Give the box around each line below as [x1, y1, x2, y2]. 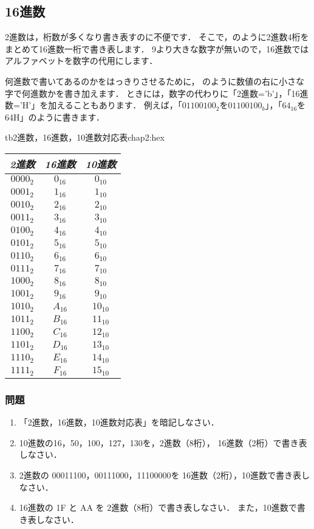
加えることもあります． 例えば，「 [48, 99, 182, 111]
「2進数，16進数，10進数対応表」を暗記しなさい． [19, 416, 219, 429]
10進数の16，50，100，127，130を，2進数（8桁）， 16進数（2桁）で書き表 [19, 436, 307, 449]
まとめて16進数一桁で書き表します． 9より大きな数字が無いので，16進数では [5, 42, 309, 55]
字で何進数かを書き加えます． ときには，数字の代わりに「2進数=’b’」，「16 [5, 86, 300, 99]
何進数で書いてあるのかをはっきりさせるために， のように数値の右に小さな [5, 74, 305, 87]
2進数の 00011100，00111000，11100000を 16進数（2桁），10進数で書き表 [19, 468, 302, 481]
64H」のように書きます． [5, 110, 104, 123]
